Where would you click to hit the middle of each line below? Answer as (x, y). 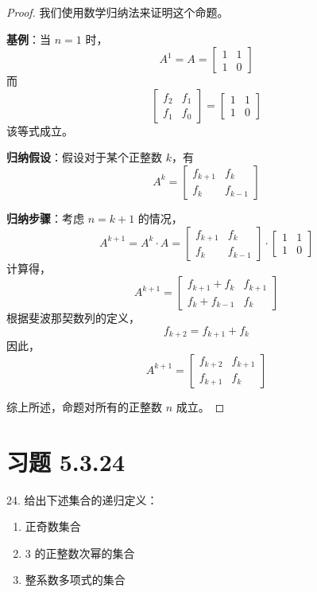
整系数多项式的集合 (75, 580)
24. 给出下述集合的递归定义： (82, 499)
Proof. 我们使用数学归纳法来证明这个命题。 (118, 12)
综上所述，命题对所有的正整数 (84, 406)
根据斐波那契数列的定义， (73, 318)
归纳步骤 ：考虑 (45, 218)
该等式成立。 (40, 130)
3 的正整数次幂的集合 (80, 553)
